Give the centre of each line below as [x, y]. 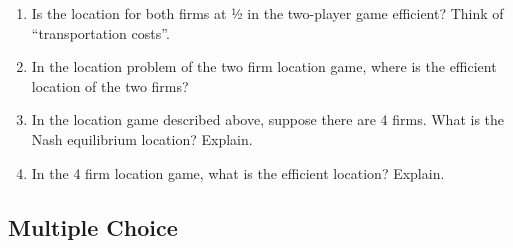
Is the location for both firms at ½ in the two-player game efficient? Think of [267, 13]
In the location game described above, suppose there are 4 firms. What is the [268, 119]
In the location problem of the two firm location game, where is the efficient [264, 66]
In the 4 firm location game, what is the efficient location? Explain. [238, 172]
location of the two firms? [110, 85]
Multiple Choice [93, 226]
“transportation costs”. [100, 32]
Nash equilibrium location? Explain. [142, 138]
